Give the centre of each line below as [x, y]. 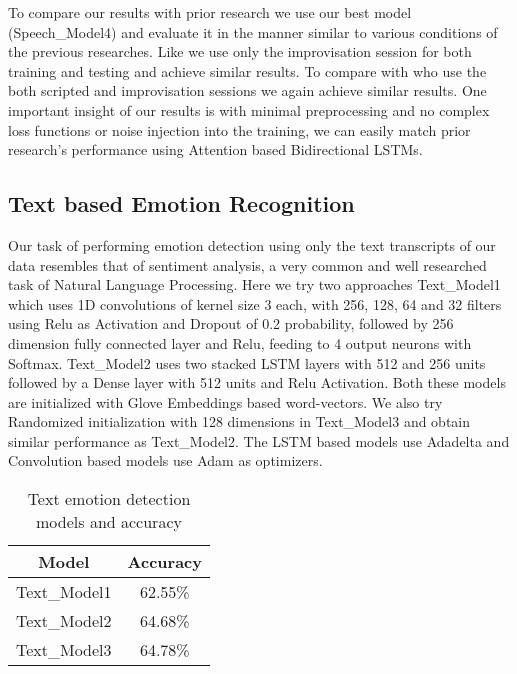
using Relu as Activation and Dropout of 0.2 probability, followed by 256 [231, 323]
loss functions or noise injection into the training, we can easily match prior [239, 129]
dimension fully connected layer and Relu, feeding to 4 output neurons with [240, 342]
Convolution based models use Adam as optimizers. [165, 460]
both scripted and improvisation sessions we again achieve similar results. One [247, 90]
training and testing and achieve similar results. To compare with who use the [247, 70]
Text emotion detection [109, 499]
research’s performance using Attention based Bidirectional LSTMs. [215, 149]
